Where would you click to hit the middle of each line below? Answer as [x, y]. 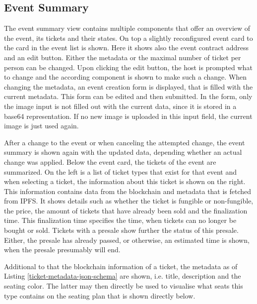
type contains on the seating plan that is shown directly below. [100, 295]
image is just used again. [41, 126]
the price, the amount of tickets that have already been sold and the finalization [126, 210]
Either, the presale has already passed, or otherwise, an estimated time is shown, [127, 240]
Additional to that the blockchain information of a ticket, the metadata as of [121, 266]
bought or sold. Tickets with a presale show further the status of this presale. [121, 230]
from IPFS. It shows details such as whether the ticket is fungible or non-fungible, [129, 201]
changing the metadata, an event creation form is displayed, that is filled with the [128, 86]
